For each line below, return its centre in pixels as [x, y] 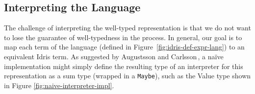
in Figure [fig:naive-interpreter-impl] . [59, 85]
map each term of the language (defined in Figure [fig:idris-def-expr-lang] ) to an [124, 47]
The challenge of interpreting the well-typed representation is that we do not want [127, 28]
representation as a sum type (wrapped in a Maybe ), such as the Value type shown [127, 76]
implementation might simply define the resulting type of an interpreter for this [124, 66]
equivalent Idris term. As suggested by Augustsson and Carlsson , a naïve [114, 56]
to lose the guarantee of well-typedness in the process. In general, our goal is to [123, 37]
